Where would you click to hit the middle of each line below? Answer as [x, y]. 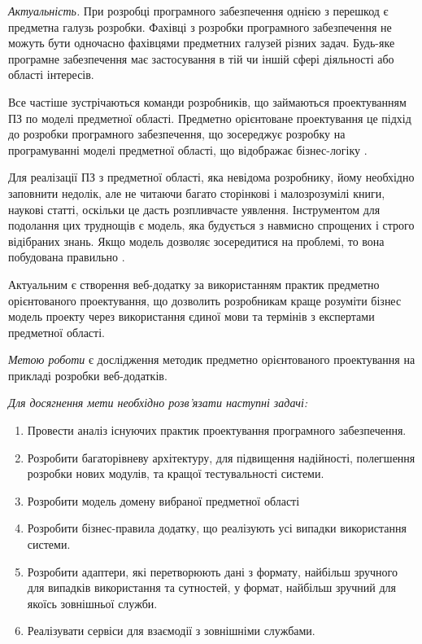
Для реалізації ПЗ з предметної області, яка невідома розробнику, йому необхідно [211, 177]
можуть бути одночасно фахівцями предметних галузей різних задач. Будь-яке [202, 43]
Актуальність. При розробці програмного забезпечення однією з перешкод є [198, 11]
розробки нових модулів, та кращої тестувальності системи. [176, 473]
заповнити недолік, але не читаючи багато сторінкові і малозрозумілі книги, [197, 193]
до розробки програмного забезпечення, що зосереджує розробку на [177, 134]
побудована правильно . [67, 257]
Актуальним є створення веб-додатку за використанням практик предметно [194, 284]
